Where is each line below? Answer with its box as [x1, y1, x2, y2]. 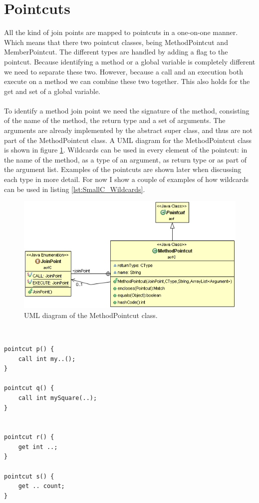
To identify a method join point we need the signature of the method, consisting [4, 105, 250, 115]
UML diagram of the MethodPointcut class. [24, 309, 158, 320]
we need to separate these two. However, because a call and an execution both [4, 66, 243, 76]
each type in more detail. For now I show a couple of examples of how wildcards [4, 174, 249, 184]
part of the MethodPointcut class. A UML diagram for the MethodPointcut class [4, 134, 252, 145]
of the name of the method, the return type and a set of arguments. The [4, 115, 226, 125]
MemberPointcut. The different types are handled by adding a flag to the [4, 46, 228, 57]
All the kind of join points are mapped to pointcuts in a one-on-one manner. [4, 27, 238, 37]
